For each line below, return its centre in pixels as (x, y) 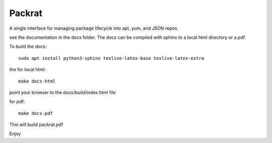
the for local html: (27, 69)
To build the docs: (28, 47)
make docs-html (37, 81)
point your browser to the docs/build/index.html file (62, 92)
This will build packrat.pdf (36, 125)
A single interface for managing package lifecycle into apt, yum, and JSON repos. (94, 28)
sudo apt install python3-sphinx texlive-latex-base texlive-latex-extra (111, 58)
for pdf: (17, 102)
